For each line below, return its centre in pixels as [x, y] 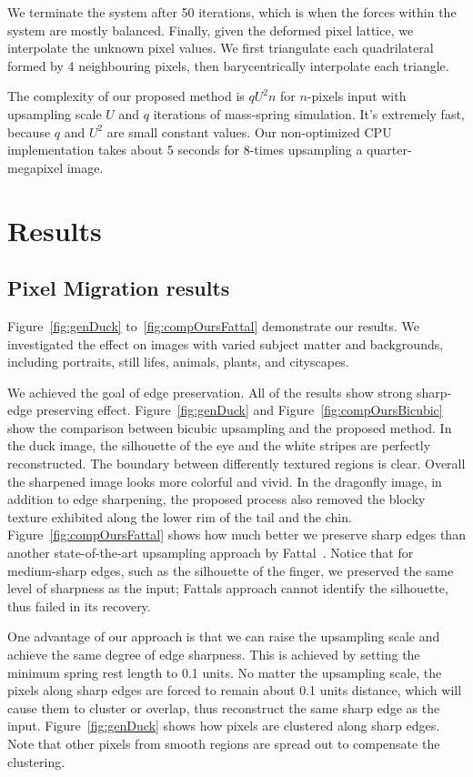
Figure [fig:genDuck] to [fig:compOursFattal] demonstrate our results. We [214, 325]
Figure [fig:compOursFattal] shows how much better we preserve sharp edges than [236, 535]
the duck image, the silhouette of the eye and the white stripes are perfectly [219, 445]
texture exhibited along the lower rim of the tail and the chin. [180, 516]
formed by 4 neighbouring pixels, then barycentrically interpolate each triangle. [228, 65]
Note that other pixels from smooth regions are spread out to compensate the [224, 743]
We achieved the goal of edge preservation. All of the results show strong [210, 392]
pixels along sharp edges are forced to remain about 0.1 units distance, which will [235, 690]
